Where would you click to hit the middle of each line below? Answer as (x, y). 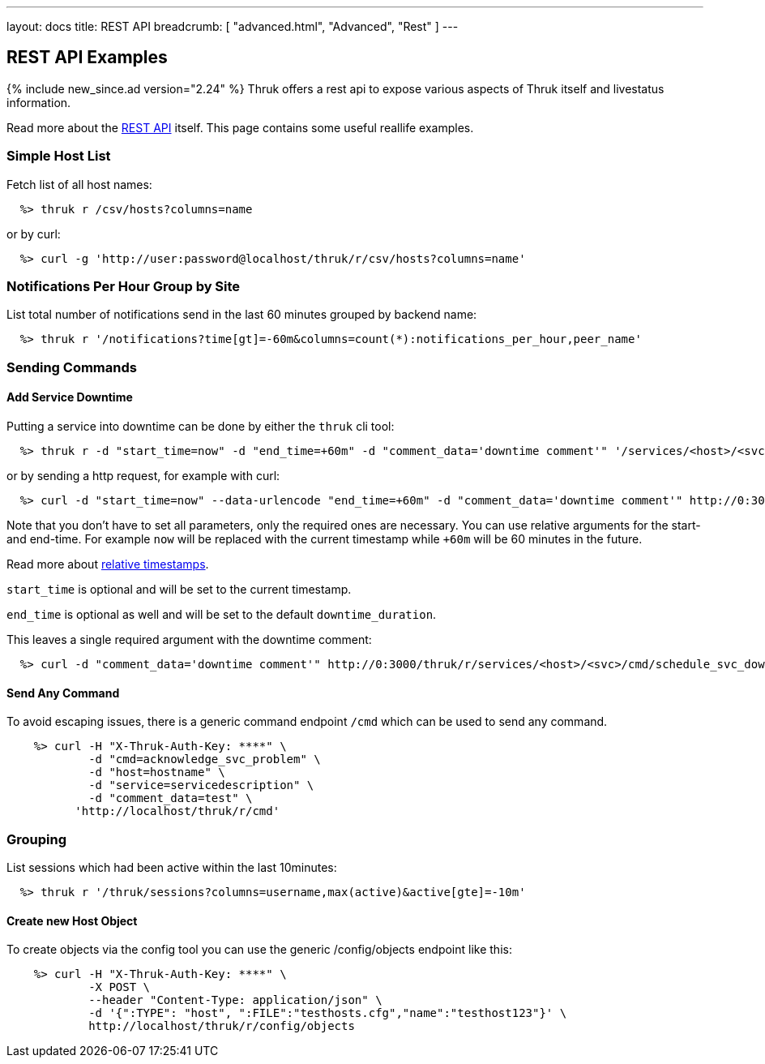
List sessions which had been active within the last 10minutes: (172, 867)
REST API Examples (87, 58)
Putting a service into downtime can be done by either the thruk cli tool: (201, 426)
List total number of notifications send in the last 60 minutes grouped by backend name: (242, 315)
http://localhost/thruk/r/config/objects (222, 1026)
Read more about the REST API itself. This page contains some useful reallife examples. (240, 127)
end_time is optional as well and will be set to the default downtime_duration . (222, 614)
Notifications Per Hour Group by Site (124, 286)
